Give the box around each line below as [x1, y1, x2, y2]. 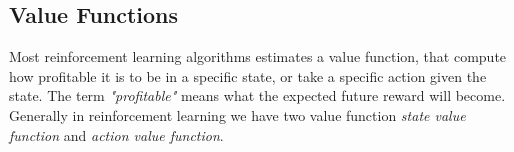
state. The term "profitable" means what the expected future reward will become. [9, 85, 506, 106]
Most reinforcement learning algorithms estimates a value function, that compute [9, 46, 507, 67]
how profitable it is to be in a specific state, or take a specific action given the [9, 65, 487, 86]
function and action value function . [9, 124, 224, 145]
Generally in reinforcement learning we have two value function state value [9, 104, 466, 125]
